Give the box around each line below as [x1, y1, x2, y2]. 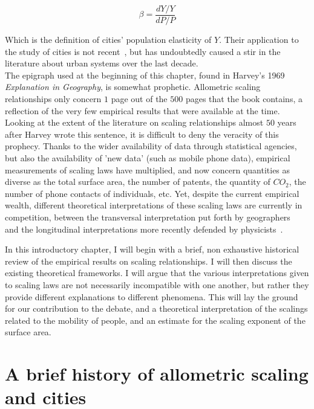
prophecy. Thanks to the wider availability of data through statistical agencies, [5, 140, 297, 152]
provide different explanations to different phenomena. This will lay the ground [5, 290, 298, 303]
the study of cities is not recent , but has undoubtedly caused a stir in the [5, 45, 281, 57]
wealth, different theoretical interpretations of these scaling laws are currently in [5, 199, 303, 211]
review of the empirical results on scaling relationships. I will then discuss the [5, 254, 292, 267]
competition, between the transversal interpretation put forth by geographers [5, 210, 290, 223]
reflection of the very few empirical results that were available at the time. [5, 104, 280, 117]
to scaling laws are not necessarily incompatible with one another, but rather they [5, 278, 309, 291]
